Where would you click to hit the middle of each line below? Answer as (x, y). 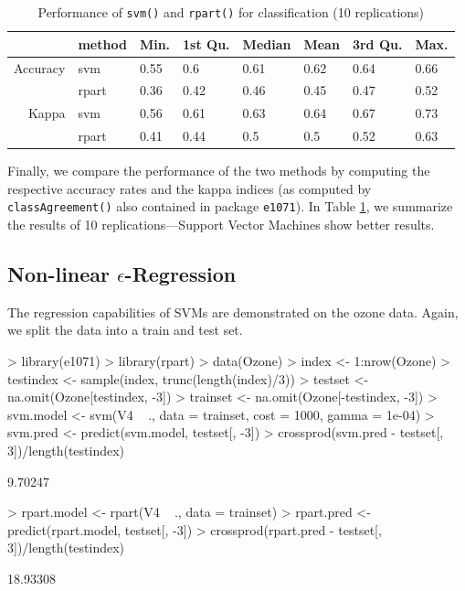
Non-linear (59, 273)
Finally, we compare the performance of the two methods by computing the (219, 171)
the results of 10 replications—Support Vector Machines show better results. (221, 224)
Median (267, 43)
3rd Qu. (377, 43)
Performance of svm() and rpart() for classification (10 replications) (231, 12)
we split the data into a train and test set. (125, 330)
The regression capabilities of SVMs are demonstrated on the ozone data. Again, (233, 312)
